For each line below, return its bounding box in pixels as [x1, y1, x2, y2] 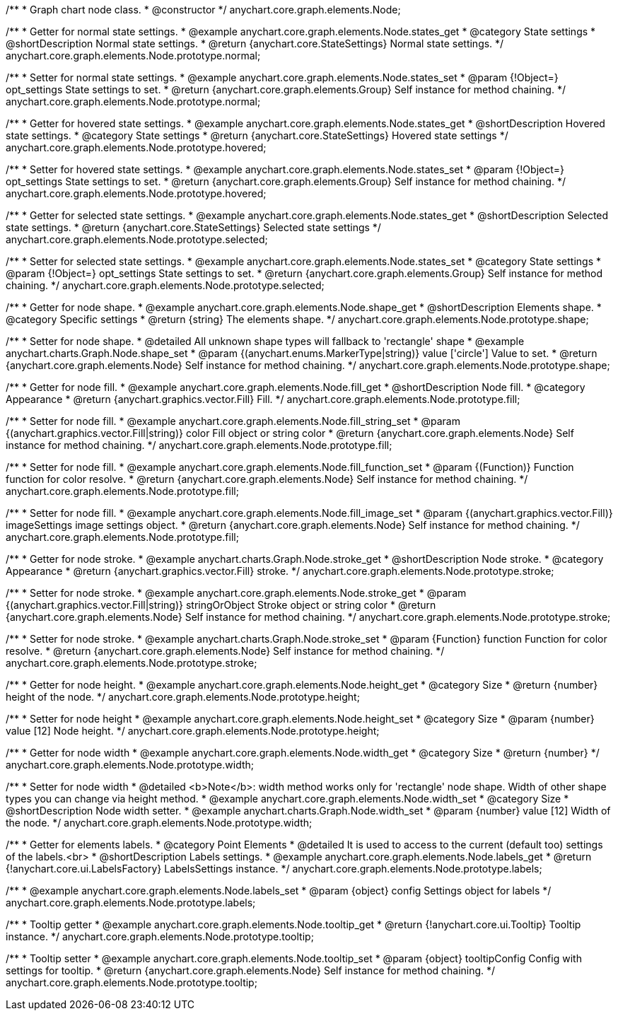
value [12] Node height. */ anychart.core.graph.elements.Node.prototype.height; [6, 725, 380, 737]
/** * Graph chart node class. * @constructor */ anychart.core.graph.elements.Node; [6, 4, 401, 16]
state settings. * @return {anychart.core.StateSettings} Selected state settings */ [6, 221, 381, 233]
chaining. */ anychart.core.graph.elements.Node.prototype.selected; [6, 279, 325, 291]
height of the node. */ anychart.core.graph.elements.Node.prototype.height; [6, 691, 360, 703]
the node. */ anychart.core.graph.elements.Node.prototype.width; [6, 817, 313, 829]
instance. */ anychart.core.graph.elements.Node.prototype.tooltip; [6, 930, 314, 942]
